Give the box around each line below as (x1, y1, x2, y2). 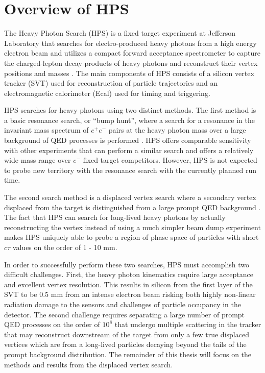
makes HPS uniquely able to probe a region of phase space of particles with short (4, 232, 259, 242)
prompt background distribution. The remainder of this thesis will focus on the (4, 349, 252, 359)
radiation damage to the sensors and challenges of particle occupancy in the (4, 299, 241, 309)
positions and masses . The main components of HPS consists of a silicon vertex (4, 67, 254, 78)
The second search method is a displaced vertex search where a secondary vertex (4, 192, 256, 203)
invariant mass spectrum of (4, 125, 89, 135)
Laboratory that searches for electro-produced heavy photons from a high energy (4, 37, 257, 48)
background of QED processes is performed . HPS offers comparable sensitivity (4, 135, 251, 145)
